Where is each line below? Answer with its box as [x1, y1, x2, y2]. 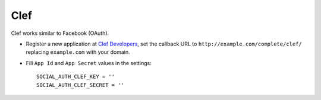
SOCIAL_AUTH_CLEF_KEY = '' [36, 73, 115, 80]
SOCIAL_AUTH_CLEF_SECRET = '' [36, 82, 125, 88]
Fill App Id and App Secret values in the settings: [26, 59, 152, 66]
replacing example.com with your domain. [26, 49, 130, 56]
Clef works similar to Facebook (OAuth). [11, 30, 109, 37]
